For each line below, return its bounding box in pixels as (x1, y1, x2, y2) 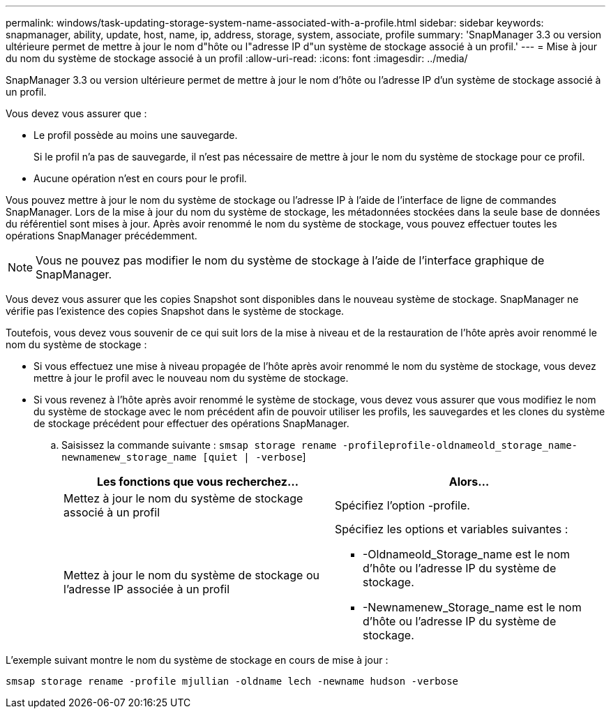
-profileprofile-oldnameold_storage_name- (342, 440, 578, 451)
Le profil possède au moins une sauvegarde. (33, 129, 238, 141)
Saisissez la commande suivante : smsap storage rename (61, 439, 337, 451)
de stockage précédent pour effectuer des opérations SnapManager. (33, 417, 349, 429)
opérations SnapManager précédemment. (6, 230, 197, 241)
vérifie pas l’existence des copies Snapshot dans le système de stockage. (6, 305, 345, 317)
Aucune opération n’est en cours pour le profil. (33, 172, 247, 184)
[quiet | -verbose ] (202, 451, 306, 463)
